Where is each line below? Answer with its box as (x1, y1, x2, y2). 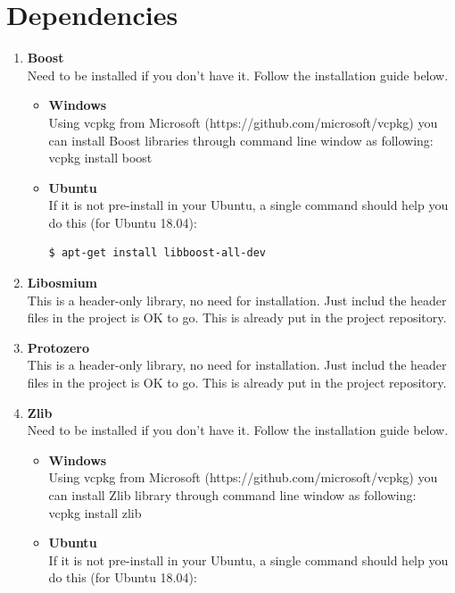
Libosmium (27, 273, 97, 292)
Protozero (27, 338, 90, 356)
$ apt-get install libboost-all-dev (48, 246, 267, 260)
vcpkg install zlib (48, 503, 142, 522)
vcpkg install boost (48, 148, 153, 167)
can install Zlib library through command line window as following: (48, 486, 417, 504)
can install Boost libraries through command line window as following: (48, 130, 434, 149)
